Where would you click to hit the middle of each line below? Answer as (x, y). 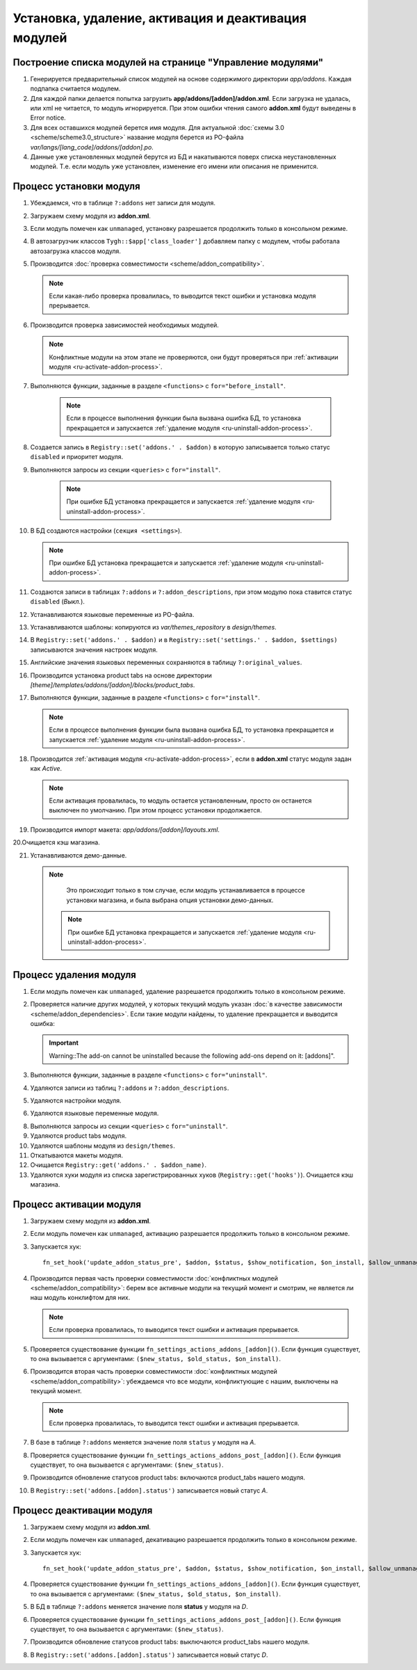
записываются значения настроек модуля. (94, 650)
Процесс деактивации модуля (83, 1510)
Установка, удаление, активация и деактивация (160, 18)
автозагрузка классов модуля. (76, 251)
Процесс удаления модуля (75, 975)
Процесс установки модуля (76, 187)
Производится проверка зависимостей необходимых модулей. (124, 325)
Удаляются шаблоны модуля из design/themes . (103, 1146)
